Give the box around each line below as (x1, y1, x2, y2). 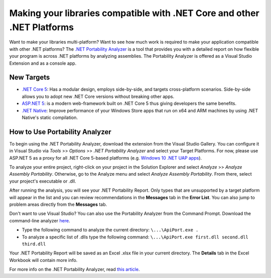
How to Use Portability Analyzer (9, 127, 111, 136)
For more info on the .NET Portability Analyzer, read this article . (9, 266, 140, 272)
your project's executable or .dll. (9, 178, 76, 184)
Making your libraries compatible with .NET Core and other (9, 8, 259, 19)
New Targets (9, 73, 50, 82)
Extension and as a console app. (9, 60, 77, 66)
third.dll (22, 241, 46, 247)
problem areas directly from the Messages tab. (9, 201, 107, 208)
